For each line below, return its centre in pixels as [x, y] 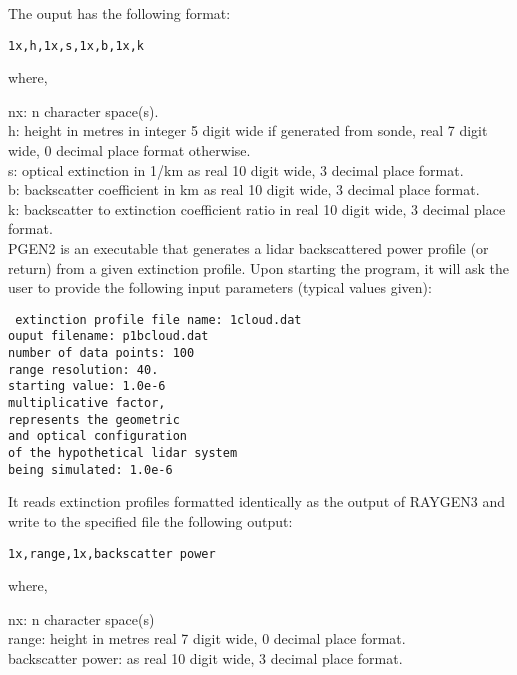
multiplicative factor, [87, 403]
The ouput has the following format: [119, 13]
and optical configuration [97, 436]
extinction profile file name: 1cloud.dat [158, 319]
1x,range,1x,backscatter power [112, 553]
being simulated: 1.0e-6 [90, 469]
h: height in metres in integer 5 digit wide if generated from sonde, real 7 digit [248, 130]
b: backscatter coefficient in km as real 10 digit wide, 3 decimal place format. [244, 189]
